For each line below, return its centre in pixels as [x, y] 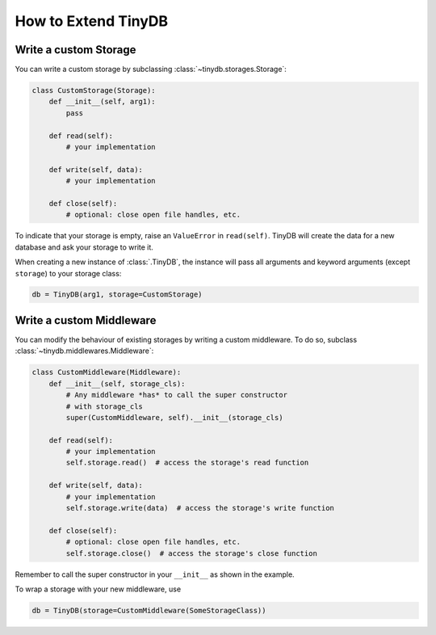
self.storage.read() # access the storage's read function [187, 463]
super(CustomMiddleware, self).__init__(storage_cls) [174, 417]
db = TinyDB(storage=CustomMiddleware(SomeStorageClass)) [149, 610]
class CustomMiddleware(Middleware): [107, 372]
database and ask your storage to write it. [84, 247]
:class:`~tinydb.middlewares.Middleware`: [84, 351]
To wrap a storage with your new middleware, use [98, 589]
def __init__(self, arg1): [103, 102]
